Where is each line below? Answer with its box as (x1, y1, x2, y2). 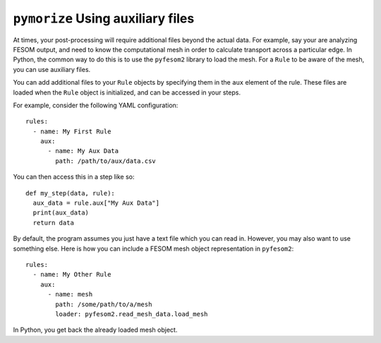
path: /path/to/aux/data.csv (55, 157, 157, 165)
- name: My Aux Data (47, 147, 119, 155)
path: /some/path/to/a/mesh (55, 300, 152, 308)
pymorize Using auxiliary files (13, 11, 195, 26)
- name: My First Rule (32, 127, 111, 136)
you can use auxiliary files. (13, 65, 91, 73)
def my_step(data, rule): (25, 189, 116, 197)
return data (32, 219, 74, 227)
